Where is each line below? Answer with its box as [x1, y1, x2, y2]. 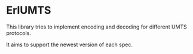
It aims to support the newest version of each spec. [6, 41, 133, 48]
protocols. [6, 29, 32, 36]
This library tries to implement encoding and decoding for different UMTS [6, 23, 187, 30]
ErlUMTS [6, 4, 51, 17]
